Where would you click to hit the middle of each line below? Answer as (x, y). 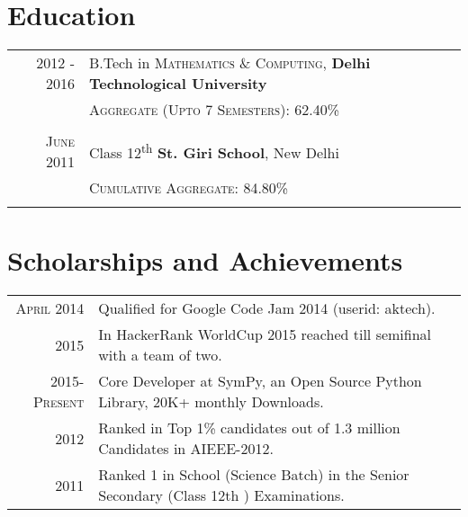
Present (58, 402)
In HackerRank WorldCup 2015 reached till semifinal (265, 334)
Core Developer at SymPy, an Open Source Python (260, 381)
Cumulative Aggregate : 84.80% (189, 188)
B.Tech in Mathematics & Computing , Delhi (230, 63)
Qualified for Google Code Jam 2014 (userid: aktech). (267, 308)
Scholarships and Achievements (205, 260)
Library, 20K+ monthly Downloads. (211, 402)
